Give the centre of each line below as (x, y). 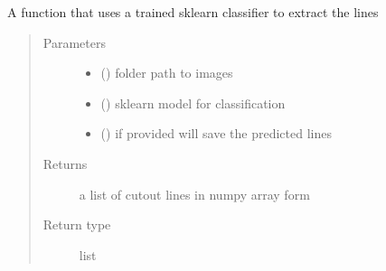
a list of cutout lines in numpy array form (194, 194)
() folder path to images (167, 73)
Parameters (74, 42)
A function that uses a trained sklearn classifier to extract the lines (193, 12)
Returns (65, 163)
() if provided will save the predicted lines (216, 133)
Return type (77, 224)
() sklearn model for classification (193, 103)
